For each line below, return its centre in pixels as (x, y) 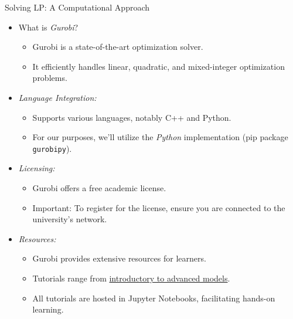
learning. (48, 309)
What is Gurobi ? (48, 27)
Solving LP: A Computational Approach (77, 7)
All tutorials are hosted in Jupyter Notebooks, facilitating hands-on (154, 298)
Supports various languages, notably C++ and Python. (132, 117)
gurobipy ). (52, 148)
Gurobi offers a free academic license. (99, 188)
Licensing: (37, 168)
